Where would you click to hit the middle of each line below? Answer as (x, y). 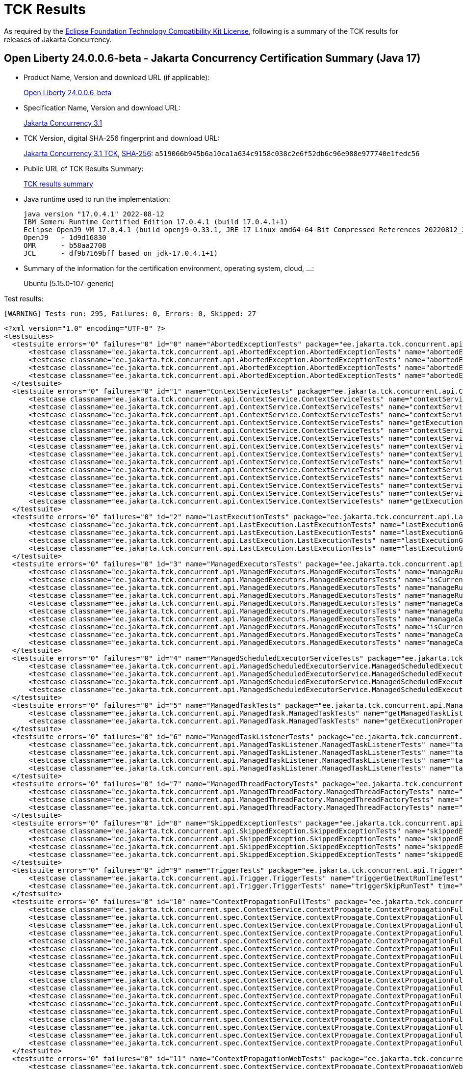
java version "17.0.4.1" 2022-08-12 (94, 214)
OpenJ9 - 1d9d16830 (65, 237)
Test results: (24, 298)
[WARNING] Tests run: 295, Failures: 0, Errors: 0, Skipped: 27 (130, 313)
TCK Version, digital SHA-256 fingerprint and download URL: (122, 138)
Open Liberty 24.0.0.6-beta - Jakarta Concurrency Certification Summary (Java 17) (212, 58)
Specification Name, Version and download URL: (102, 107)
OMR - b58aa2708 (65, 245)
